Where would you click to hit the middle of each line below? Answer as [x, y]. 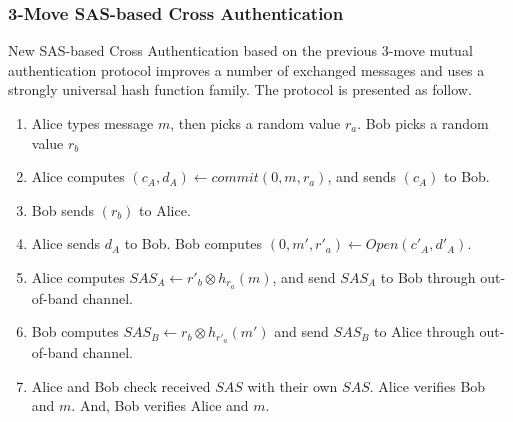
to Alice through [424, 331]
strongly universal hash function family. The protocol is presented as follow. [240, 89]
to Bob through [428, 276]
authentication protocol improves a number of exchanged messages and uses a [246, 69]
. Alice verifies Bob [427, 385]
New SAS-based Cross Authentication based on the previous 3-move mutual [240, 50]
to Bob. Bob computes [193, 243]
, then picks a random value [255, 123]
